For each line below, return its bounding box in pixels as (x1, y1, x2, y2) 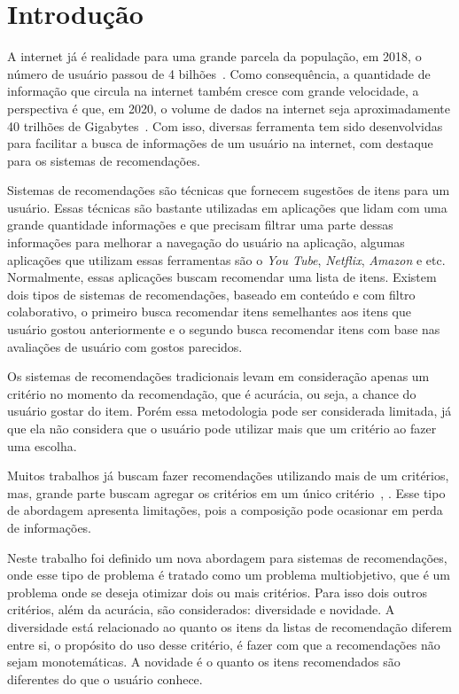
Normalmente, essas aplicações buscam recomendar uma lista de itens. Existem (7, 268, 437, 286)
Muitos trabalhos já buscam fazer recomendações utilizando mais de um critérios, (7, 466, 449, 485)
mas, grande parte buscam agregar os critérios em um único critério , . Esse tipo (7, 483, 446, 502)
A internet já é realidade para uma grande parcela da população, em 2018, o (7, 47, 422, 66)
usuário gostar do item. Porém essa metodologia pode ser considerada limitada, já (7, 402, 452, 420)
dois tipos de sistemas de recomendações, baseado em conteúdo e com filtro (7, 285, 416, 303)
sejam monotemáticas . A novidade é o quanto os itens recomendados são (7, 652, 401, 671)
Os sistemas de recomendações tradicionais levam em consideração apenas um (7, 367, 430, 386)
